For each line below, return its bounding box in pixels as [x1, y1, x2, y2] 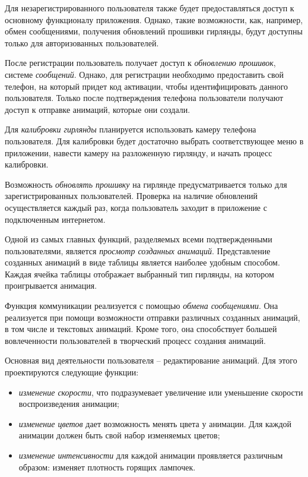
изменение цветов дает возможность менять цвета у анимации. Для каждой [18, 417, 292, 429]
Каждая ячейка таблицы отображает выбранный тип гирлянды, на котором [5, 267, 274, 280]
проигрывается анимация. [5, 279, 97, 292]
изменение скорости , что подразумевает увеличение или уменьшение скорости [18, 386, 303, 398]
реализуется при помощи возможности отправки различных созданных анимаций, [5, 311, 300, 323]
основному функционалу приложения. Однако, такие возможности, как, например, [5, 13, 303, 26]
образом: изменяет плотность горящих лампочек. [18, 460, 196, 473]
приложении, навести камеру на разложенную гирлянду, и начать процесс [5, 146, 272, 159]
